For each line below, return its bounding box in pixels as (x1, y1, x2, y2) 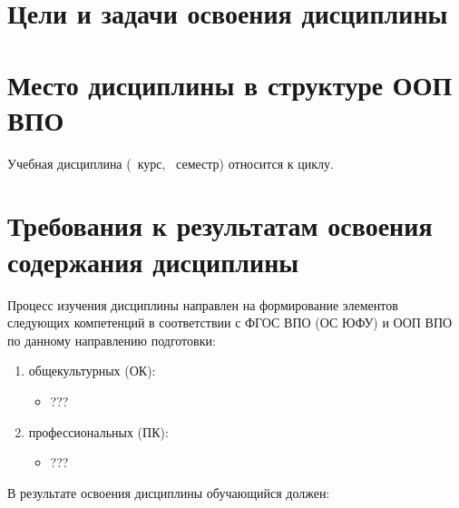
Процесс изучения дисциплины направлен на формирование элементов (7, 295, 398, 314)
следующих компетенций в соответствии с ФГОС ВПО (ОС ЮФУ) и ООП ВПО (7, 313, 453, 332)
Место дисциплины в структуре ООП (7, 65, 453, 103)
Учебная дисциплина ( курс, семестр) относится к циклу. (7, 153, 334, 172)
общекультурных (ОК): (28, 361, 156, 380)
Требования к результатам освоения (7, 207, 433, 244)
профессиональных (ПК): (28, 422, 169, 441)
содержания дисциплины (7, 242, 299, 279)
